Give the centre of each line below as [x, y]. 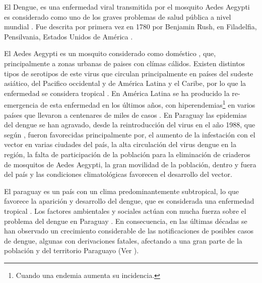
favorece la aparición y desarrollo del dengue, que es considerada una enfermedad [129, 201]
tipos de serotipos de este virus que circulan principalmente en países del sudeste [129, 73]
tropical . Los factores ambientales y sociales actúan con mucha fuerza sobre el [125, 210]
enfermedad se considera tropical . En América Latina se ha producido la [117, 93]
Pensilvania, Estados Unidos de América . [69, 36]
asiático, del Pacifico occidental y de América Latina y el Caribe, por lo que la [125, 83]
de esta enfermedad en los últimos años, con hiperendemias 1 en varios [148, 104]
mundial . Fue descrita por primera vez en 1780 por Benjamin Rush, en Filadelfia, [130, 27]
